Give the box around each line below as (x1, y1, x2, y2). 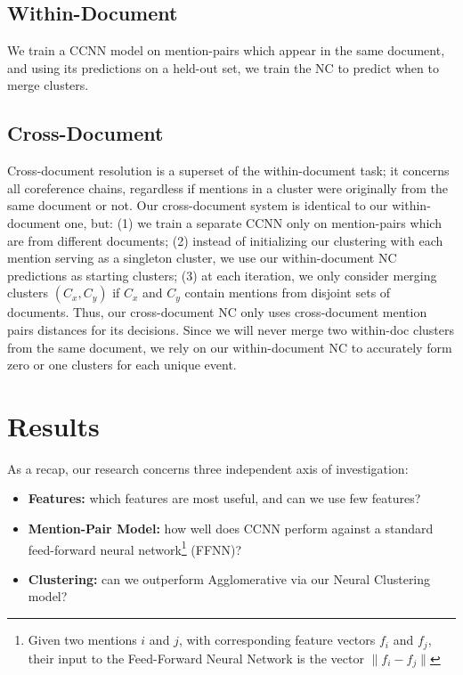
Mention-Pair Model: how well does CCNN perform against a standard (28, 519, 434, 538)
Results (7, 407, 100, 443)
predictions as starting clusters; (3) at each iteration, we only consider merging (7, 265, 437, 284)
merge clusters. (7, 76, 89, 94)
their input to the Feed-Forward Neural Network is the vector (28, 648, 364, 667)
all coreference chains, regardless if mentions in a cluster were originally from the (7, 178, 448, 197)
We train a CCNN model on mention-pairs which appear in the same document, (7, 41, 445, 60)
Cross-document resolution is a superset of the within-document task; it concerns (7, 161, 450, 180)
